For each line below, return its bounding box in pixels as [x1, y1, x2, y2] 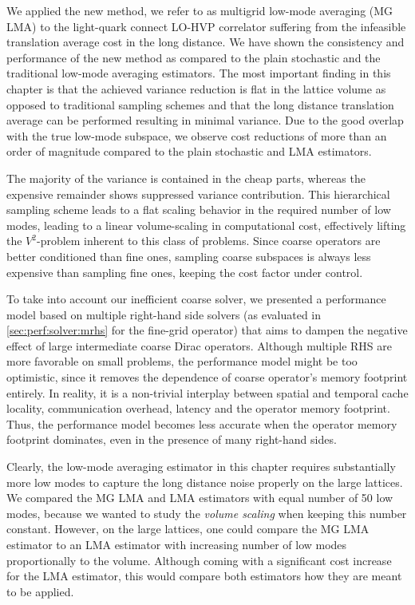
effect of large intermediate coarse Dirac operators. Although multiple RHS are [6, 337, 393, 354]
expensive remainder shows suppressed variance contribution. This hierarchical [6, 185, 390, 202]
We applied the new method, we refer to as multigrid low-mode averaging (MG [6, 2, 393, 18]
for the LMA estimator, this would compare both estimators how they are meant [6, 567, 402, 584]
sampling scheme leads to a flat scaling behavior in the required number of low [6, 201, 391, 218]
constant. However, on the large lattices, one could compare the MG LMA [6, 520, 370, 537]
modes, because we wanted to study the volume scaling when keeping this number [6, 504, 407, 521]
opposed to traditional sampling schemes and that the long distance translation [6, 96, 394, 113]
